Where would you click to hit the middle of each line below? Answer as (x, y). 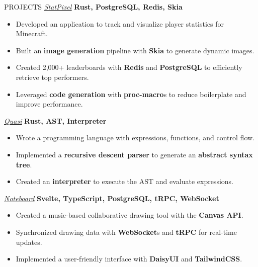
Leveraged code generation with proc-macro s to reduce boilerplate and (131, 94)
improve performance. (49, 104)
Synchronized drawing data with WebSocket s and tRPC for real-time (126, 232)
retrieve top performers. (52, 77)
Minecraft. (32, 33)
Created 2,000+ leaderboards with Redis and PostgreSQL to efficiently (129, 67)
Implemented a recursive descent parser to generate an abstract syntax (134, 154)
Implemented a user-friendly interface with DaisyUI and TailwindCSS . (129, 259)
